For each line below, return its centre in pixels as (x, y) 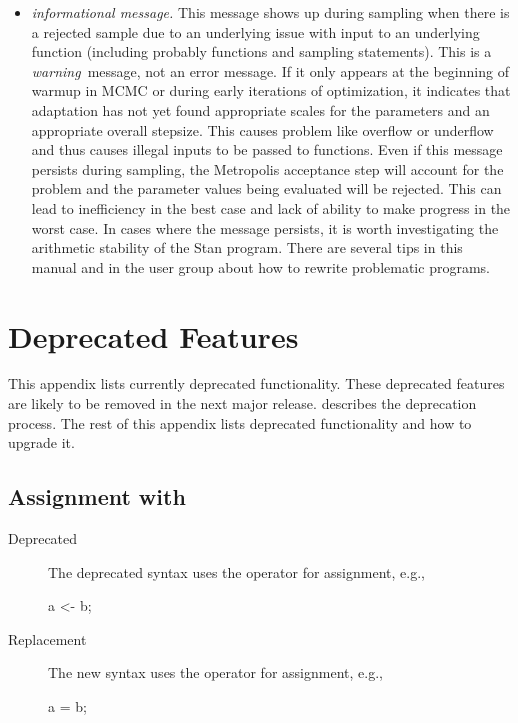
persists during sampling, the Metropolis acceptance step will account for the (267, 168)
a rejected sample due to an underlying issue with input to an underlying (255, 31)
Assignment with (97, 496)
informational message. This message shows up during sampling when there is (270, 12)
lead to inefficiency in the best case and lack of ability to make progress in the (271, 207)
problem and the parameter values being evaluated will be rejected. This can (266, 188)
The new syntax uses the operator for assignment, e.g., (215, 672)
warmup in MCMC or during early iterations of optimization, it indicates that (271, 90)
